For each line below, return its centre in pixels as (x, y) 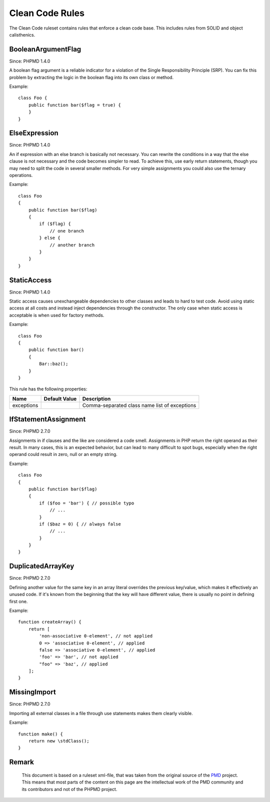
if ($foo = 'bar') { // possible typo (87, 503)
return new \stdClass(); (59, 741)
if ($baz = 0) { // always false (80, 524)
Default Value (60, 398)
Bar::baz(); (54, 364)
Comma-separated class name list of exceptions (139, 405)
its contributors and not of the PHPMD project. (69, 789)
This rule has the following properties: (48, 389)
